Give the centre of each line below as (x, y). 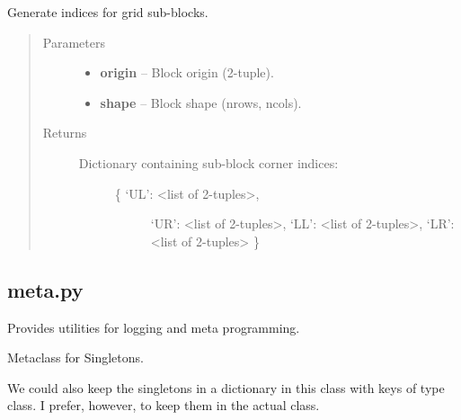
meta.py (45, 289)
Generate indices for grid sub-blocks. (108, 12)
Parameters (74, 42)
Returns (65, 133)
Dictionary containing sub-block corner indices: (208, 162)
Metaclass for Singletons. (75, 357)
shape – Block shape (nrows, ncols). (201, 102)
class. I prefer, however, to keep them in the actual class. (164, 405)
